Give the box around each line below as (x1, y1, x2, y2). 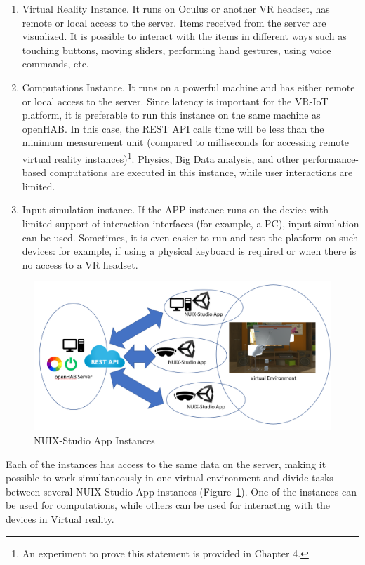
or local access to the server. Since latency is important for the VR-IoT (22, 93, 328, 108)
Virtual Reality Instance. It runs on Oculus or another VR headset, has (22, 1, 330, 15)
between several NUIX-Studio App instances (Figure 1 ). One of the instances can (6, 484, 357, 498)
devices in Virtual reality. (6, 511, 114, 526)
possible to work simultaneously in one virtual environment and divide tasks (6, 470, 333, 485)
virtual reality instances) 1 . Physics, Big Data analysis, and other (22, 149, 300, 166)
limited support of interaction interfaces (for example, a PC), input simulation (22, 215, 359, 230)
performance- (302, 151, 359, 166)
